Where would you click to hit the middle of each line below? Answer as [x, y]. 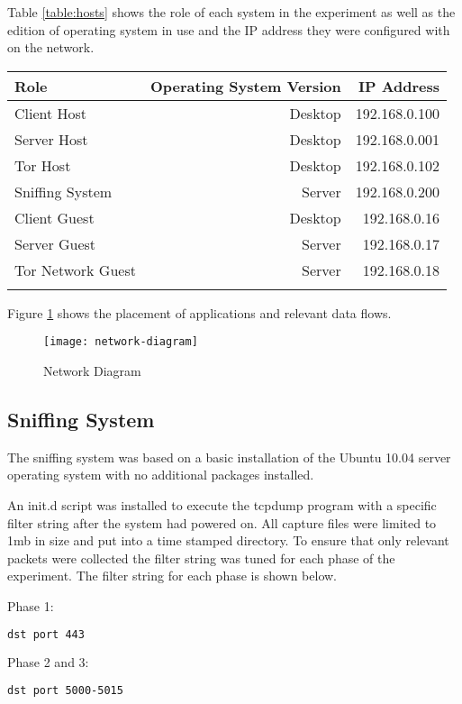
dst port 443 [46, 634]
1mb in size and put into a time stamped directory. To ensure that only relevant [228, 540]
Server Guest [55, 243]
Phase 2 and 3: [48, 662]
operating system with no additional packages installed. [161, 475]
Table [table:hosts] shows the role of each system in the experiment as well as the [231, 12]
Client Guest [54, 217]
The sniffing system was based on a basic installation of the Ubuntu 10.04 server [229, 457]
